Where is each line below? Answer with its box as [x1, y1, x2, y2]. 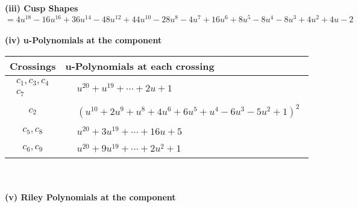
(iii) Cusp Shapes [5, 2, 78, 14]
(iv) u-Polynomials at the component [5, 34, 162, 46]
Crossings [10, 58, 56, 73]
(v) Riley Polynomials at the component [5, 190, 176, 203]
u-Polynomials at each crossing [65, 58, 215, 73]
